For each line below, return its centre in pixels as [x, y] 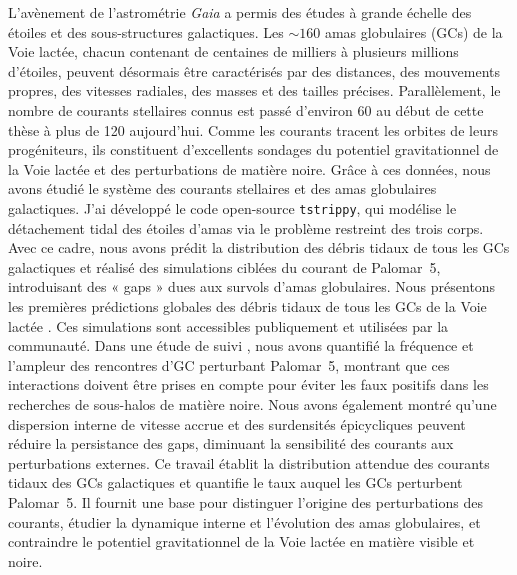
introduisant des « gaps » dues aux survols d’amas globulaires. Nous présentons [252, 286]
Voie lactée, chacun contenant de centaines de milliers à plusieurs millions [233, 51]
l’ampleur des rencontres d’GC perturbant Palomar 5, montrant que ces [229, 364]
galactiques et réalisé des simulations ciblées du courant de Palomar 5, [224, 266]
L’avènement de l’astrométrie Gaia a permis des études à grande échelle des [240, 12]
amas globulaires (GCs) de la [413, 31]
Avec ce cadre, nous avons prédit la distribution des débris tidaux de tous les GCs [259, 247]
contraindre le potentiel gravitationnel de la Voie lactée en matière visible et [241, 541]
